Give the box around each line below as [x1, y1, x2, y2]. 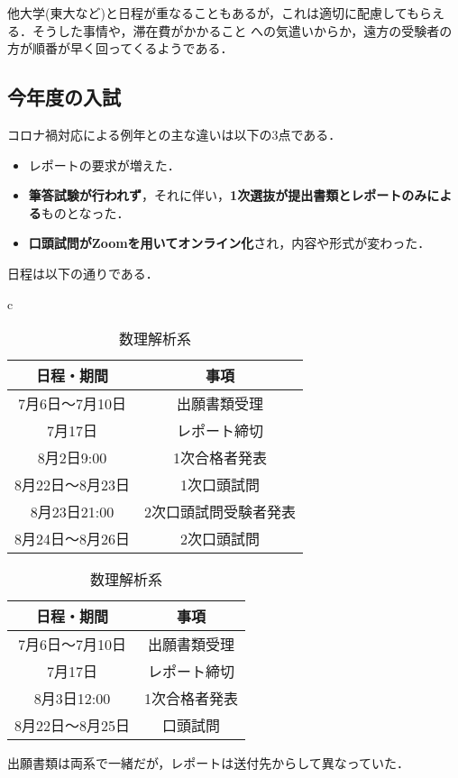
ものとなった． [41, 203, 130, 222]
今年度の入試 [7, 83, 121, 111]
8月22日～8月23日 [14, 474, 131, 496]
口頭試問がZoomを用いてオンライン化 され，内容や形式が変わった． [28, 233, 431, 252]
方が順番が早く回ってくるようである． [7, 39, 234, 58]
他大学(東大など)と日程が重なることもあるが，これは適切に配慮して [7, 4, 407, 22]
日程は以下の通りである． [7, 263, 159, 282]
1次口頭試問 [180, 474, 261, 496]
